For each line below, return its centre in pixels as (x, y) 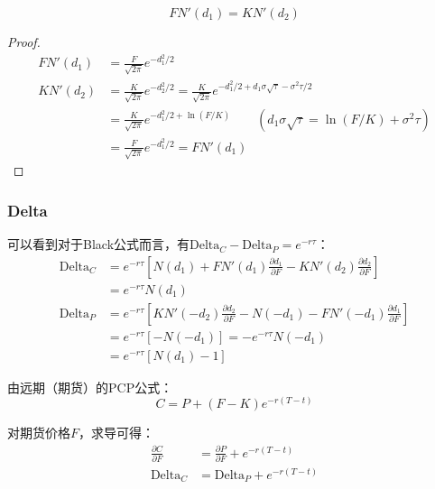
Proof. (24, 42)
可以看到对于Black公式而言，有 (99, 244)
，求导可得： (117, 433)
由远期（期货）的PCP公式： (90, 387)
